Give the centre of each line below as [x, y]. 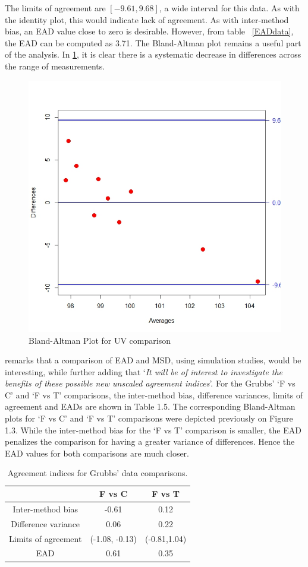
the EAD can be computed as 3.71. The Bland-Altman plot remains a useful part [153, 42]
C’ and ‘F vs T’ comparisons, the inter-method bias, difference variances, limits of [154, 395]
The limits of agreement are [55, 8]
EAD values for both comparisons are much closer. [97, 453]
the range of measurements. [55, 66]
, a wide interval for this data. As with [229, 8]
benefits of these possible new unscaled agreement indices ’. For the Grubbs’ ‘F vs [150, 383]
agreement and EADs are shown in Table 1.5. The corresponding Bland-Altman [150, 406]
